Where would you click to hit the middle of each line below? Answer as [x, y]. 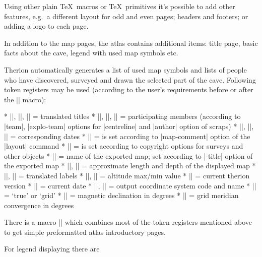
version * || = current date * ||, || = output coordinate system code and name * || [130, 185]
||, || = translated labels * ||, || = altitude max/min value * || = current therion [127, 175]
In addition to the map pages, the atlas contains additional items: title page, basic [131, 43]
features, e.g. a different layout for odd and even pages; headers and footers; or [126, 16]
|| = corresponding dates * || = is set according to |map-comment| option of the [127, 136]
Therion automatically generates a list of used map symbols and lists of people [125, 69]
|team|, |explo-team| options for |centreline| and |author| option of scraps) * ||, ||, [129, 126]
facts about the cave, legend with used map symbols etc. [91, 53]
